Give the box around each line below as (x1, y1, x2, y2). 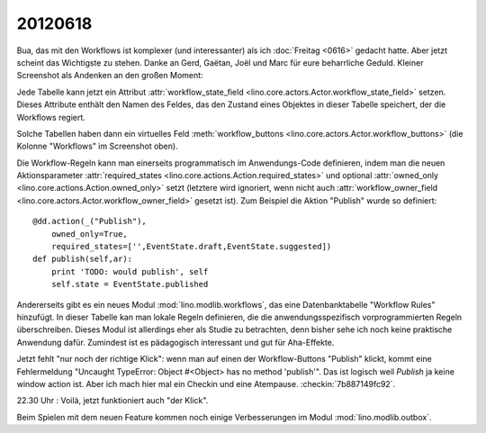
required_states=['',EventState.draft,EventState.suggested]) (50, 241, 332, 252)
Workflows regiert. (16, 112, 85, 122)
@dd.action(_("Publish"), (32, 216, 148, 227)
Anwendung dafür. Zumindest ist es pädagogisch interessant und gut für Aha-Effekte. (16, 337, 335, 347)
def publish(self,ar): (32, 254, 133, 265)
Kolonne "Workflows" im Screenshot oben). (16, 140, 179, 152)
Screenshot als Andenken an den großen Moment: (16, 70, 203, 81)
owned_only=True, (50, 229, 128, 239)
